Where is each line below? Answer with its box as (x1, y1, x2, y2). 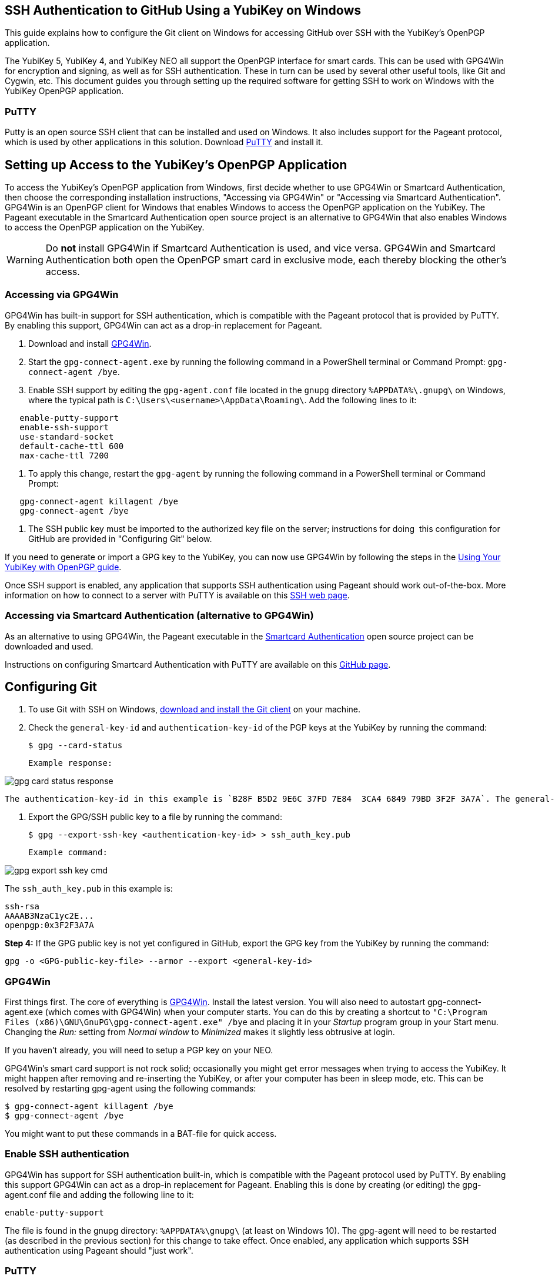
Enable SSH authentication (5, 1148, 129, 1160)
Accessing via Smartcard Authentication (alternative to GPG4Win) (5, 610, 314, 622)
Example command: (28, 848, 108, 858)
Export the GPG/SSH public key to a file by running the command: (28, 812, 283, 822)
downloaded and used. (5, 641, 93, 651)
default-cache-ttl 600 (19, 441, 124, 451)
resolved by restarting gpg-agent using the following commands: (5, 1083, 256, 1094)
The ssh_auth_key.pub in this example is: (5, 883, 173, 894)
